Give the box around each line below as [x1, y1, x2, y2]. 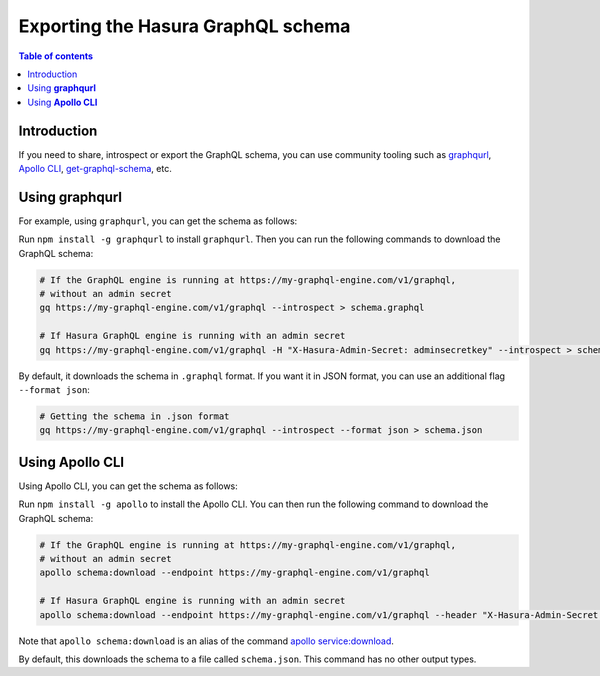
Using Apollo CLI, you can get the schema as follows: [18, 480, 239, 492]
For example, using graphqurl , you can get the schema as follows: [18, 215, 298, 227]
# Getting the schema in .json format [39, 411, 230, 422]
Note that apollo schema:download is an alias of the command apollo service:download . [18, 635, 395, 647]
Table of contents [18, 50, 94, 62]
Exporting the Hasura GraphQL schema [18, 15, 351, 37]
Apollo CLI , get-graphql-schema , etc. [18, 163, 172, 175]
